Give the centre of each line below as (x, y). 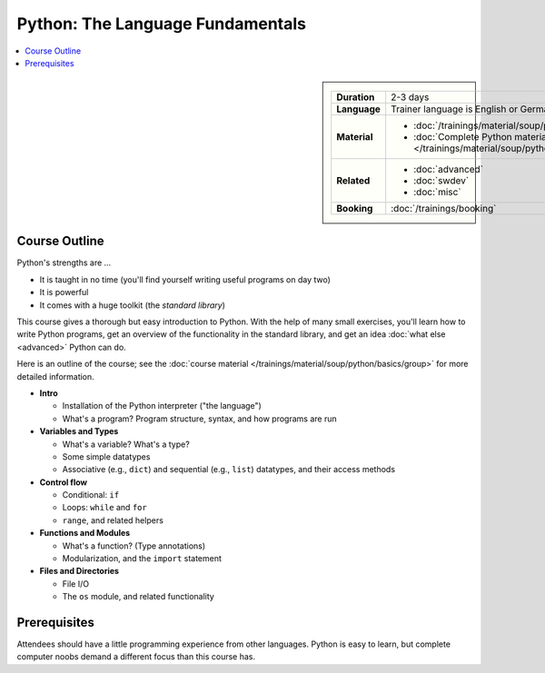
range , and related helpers (113, 520)
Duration (356, 97)
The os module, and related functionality (139, 597)
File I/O (76, 584)
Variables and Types (79, 431)
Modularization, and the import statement (142, 559)
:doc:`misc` (438, 193)
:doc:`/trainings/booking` (444, 209)
